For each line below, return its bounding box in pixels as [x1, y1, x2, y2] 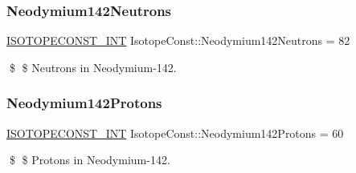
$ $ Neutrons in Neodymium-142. [9, 58, 177, 75]
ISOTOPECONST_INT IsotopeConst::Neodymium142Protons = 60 [6, 124, 344, 141]
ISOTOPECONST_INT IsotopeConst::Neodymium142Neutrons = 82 [6, 32, 350, 49]
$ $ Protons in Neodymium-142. [9, 151, 170, 168]
